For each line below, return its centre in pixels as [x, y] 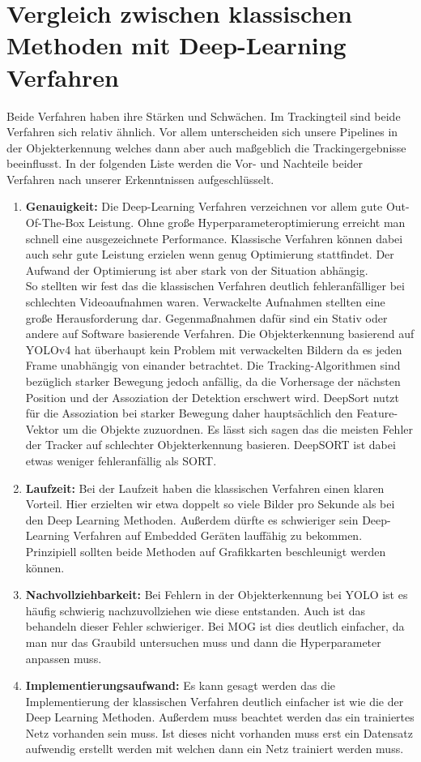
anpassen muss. [64, 658]
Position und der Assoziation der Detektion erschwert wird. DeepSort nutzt [212, 397]
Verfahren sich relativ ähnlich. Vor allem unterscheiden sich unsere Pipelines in [202, 132]
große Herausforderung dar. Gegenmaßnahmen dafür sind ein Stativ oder [206, 317]
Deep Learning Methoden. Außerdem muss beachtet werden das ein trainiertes [220, 717]
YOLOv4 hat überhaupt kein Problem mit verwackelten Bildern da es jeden [214, 349]
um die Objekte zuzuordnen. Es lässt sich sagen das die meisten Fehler [238, 428]
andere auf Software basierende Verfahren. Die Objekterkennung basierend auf [220, 334]
